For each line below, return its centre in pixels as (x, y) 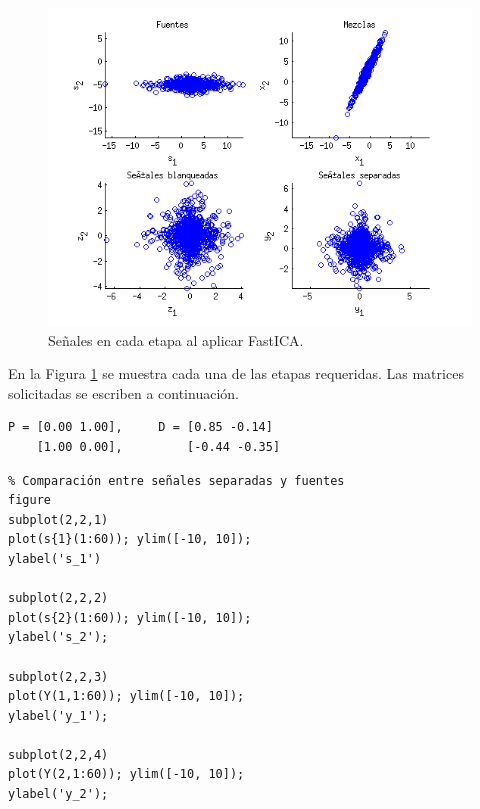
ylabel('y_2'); (58, 794)
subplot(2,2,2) (58, 598)
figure (29, 500)
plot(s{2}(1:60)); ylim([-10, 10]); (130, 617)
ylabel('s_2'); (58, 637)
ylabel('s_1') (55, 558)
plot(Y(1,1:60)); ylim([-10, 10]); (126, 696)
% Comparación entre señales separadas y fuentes (176, 480)
